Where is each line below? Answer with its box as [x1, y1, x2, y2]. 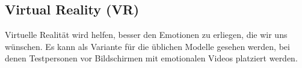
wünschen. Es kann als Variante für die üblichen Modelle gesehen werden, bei [5, 40, 290, 52]
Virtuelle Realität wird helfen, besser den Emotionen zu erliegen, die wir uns [5, 28, 288, 41]
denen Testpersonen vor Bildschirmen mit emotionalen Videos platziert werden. [5, 52, 298, 64]
